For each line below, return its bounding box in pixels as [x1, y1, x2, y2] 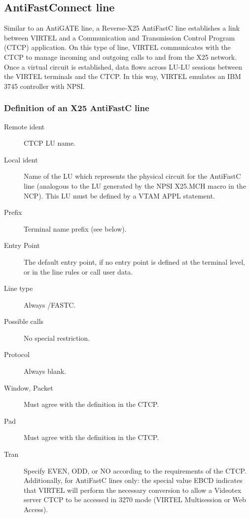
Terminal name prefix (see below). [24, 223, 127, 234]
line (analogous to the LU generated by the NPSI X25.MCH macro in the [24, 180, 246, 191]
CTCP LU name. [24, 138, 75, 148]
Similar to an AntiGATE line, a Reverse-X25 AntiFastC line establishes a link [4, 23, 240, 33]
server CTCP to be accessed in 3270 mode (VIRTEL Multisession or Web [24, 494, 246, 505]
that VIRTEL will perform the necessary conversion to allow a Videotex [24, 484, 242, 495]
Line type [4, 283, 33, 293]
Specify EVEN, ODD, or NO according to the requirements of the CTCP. [24, 465, 247, 476]
